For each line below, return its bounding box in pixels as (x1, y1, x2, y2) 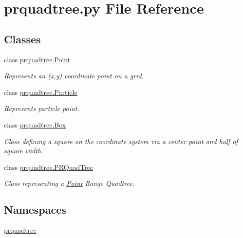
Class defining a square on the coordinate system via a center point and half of (4, 136, 238, 146)
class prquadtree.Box (4, 119, 66, 129)
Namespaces (4, 202, 66, 217)
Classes (4, 31, 41, 46)
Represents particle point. (4, 103, 79, 113)
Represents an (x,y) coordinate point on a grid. (4, 71, 144, 81)
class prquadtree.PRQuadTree (4, 162, 93, 172)
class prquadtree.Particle (4, 87, 77, 97)
